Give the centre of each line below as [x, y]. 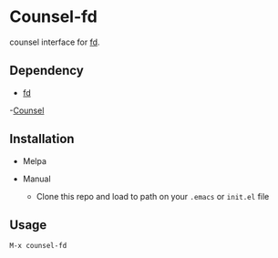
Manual [37, 179]
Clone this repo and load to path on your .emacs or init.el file [153, 196]
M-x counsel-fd [38, 246]
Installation [42, 139]
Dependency [46, 71]
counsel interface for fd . [55, 42]
